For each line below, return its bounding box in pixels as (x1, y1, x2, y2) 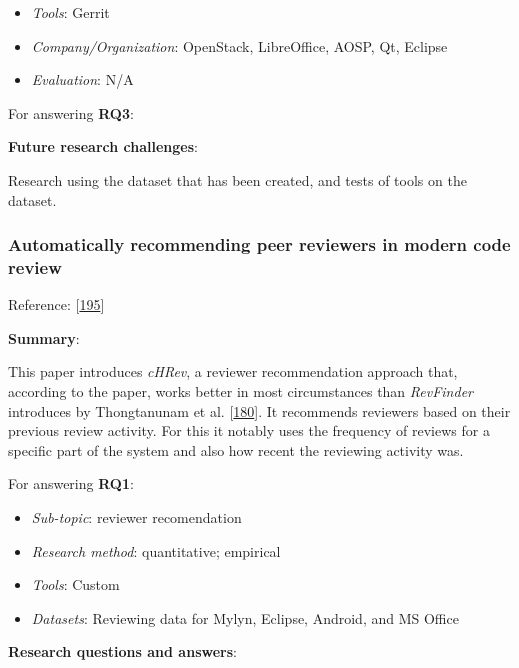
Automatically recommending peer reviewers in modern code (8, 232, 511, 257)
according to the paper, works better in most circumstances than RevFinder (8, 381, 473, 402)
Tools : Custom (31, 574, 120, 595)
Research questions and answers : (8, 641, 237, 662)
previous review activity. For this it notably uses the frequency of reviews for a (8, 420, 490, 441)
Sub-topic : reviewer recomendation (31, 507, 242, 528)
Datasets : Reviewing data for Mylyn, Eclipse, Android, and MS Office (31, 607, 459, 628)
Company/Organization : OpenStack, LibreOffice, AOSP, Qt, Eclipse (31, 35, 448, 56)
